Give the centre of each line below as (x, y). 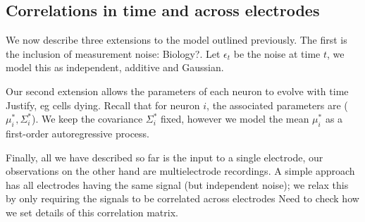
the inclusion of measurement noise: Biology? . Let (113, 53)
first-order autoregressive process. (78, 133)
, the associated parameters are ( (277, 105)
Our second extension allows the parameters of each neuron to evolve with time (177, 91)
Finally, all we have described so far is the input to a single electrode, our (165, 157)
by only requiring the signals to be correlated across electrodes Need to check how (182, 198)
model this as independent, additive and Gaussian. (115, 67)
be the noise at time (277, 53)
